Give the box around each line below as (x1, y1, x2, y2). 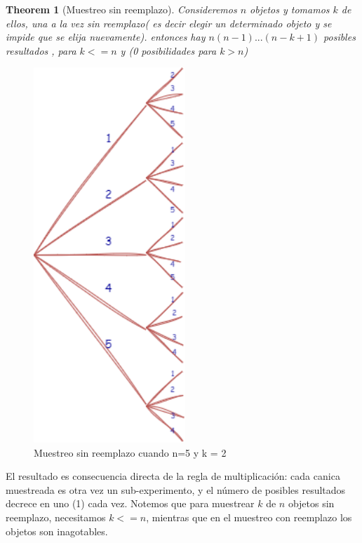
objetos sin (288, 496, 335, 511)
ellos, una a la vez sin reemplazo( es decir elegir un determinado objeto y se (6, 15, 332, 30)
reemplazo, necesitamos (6, 510, 106, 524)
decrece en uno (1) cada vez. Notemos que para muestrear (6, 496, 255, 511)
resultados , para (6, 43, 76, 58)
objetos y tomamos (250, 2, 330, 16)
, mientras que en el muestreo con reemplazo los (146, 510, 352, 524)
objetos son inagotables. (6, 523, 108, 538)
